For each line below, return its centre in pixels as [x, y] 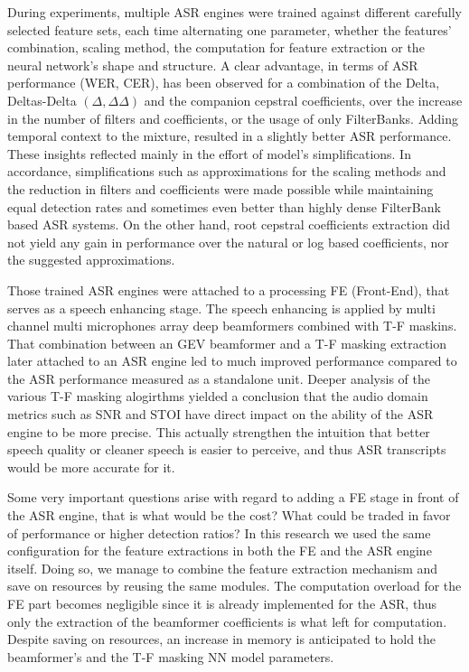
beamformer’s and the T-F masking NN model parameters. [171, 656]
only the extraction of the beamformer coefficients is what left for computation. [227, 621]
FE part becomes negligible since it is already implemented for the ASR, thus [222, 603]
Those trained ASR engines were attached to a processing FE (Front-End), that [229, 289]
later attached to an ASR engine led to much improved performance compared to [232, 361]
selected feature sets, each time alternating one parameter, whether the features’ [230, 29]
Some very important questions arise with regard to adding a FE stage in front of [233, 497]
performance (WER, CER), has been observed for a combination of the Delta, [224, 83]
